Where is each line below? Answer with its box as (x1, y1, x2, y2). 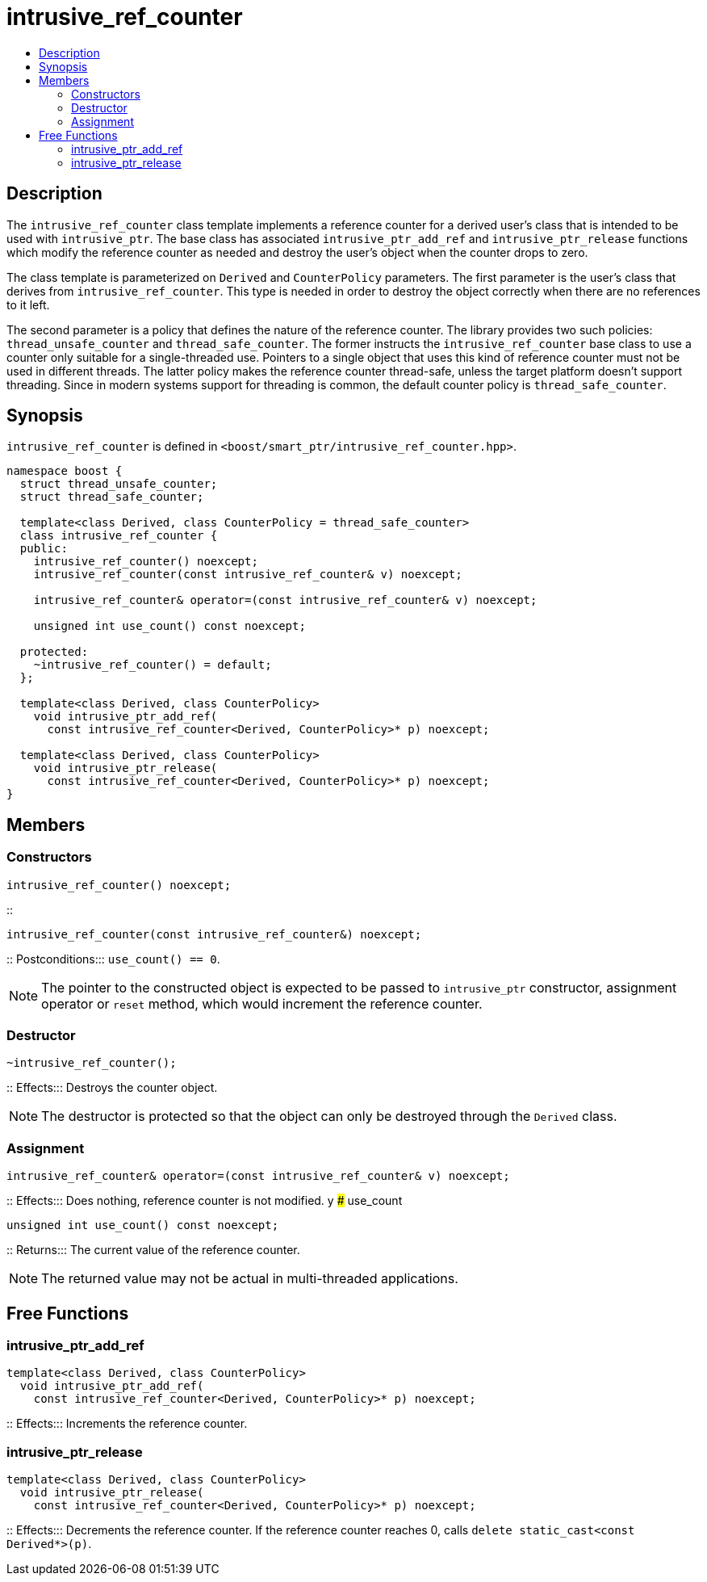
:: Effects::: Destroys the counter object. (6, 1081, 218, 1095)
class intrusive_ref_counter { (19, 529, 218, 543)
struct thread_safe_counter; (19, 490, 204, 504)
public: (19, 542, 68, 556)
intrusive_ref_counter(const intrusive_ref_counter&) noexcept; (6, 927, 422, 941)
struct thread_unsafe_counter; (19, 477, 218, 491)
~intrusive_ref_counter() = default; (33, 658, 272, 672)
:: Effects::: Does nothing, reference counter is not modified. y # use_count (6, 1194, 403, 1208)
